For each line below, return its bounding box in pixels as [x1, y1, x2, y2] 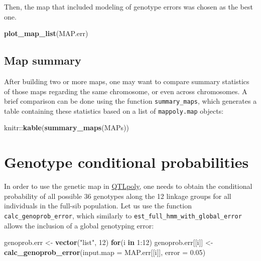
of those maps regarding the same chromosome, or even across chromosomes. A [4, 86, 247, 96]
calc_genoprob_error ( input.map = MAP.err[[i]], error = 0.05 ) [4, 246, 206, 257]
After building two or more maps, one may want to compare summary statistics [4, 76, 249, 86]
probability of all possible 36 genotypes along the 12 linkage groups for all [4, 190, 231, 201]
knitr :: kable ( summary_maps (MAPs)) [4, 122, 129, 133]
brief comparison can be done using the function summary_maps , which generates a [4, 96, 257, 106]
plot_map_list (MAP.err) [4, 28, 88, 39]
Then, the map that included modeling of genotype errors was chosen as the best [4, 2, 253, 12]
